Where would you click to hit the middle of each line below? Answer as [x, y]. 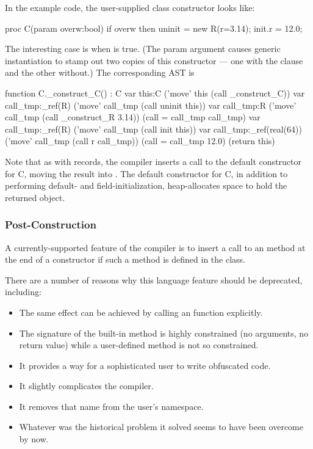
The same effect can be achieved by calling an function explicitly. [141, 312]
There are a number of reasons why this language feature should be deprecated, [154, 279]
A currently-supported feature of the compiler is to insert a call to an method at [155, 247]
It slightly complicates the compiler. [86, 386]
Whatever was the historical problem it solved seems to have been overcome [161, 427]
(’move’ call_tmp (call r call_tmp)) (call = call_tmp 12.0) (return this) [140, 141]
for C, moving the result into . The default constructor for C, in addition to [146, 173]
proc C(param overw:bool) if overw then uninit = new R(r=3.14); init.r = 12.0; [154, 28]
